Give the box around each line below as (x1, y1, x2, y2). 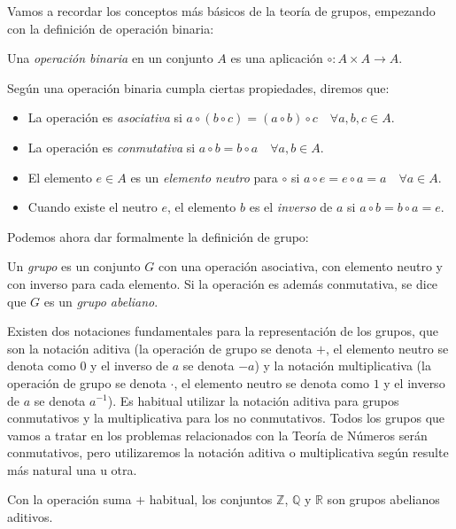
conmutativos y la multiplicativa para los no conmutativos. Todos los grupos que (7, 408, 445, 427)
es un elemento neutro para (130, 167, 278, 186)
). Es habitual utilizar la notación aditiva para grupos (107, 391, 399, 409)
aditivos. (7, 508, 53, 526)
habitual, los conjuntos (149, 490, 273, 509)
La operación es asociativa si (27, 108, 182, 127)
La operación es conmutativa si (27, 137, 196, 156)
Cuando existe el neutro (27, 198, 158, 216)
